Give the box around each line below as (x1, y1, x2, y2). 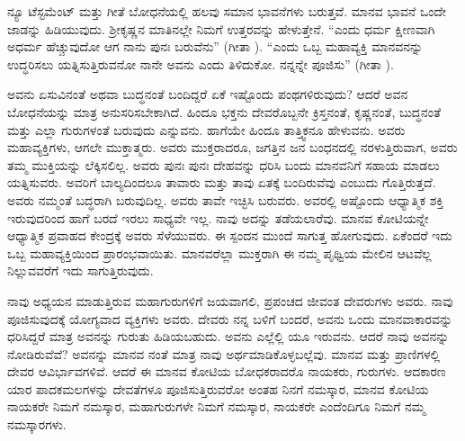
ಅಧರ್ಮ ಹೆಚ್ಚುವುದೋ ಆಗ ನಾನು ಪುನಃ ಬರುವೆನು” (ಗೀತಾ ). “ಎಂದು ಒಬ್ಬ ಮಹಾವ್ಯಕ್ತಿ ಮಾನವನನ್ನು (7, 37, 424, 56)
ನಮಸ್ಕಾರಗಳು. (7, 415, 67, 434)
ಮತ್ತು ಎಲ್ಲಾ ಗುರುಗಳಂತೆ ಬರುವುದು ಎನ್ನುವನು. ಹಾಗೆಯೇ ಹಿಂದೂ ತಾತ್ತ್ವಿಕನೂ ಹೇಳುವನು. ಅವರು (7, 120, 406, 139)
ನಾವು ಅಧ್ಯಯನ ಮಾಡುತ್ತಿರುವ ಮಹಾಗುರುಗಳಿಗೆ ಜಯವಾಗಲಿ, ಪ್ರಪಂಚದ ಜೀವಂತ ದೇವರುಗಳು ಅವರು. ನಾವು (7, 291, 453, 310)
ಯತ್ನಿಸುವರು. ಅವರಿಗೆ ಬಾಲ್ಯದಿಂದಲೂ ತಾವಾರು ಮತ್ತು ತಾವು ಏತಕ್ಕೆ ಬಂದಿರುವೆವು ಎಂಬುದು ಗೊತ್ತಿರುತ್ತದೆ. (7, 173, 436, 192)
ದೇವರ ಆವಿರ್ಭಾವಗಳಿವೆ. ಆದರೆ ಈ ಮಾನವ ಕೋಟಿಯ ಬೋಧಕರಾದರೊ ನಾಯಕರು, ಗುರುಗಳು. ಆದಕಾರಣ (7, 362, 446, 381)
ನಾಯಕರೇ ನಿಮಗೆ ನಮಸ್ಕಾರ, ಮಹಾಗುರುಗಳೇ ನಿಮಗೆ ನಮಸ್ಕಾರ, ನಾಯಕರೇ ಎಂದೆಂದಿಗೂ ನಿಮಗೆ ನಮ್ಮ (7, 397, 426, 416)
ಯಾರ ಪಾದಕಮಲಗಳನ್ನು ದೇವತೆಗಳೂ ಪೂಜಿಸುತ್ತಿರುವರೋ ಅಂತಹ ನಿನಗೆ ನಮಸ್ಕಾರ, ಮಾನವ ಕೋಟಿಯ (7, 379, 429, 398)
